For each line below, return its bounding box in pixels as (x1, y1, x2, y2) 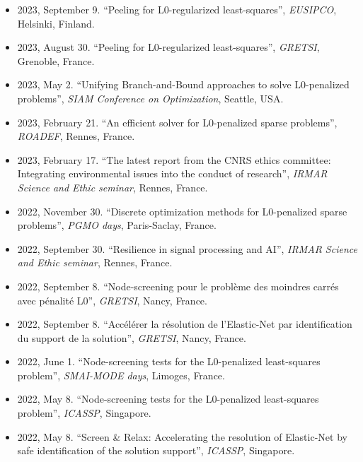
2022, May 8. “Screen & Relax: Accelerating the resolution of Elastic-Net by (17, 429, 347, 444)
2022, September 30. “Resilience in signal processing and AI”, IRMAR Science (17, 241, 357, 256)
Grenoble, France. (17, 53, 95, 68)
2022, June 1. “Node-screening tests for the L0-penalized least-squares (17, 354, 321, 369)
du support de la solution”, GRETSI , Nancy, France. (17, 330, 246, 345)
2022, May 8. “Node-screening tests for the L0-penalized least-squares (17, 391, 319, 406)
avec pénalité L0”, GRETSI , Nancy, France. (17, 292, 207, 307)
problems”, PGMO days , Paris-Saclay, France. (17, 218, 217, 232)
